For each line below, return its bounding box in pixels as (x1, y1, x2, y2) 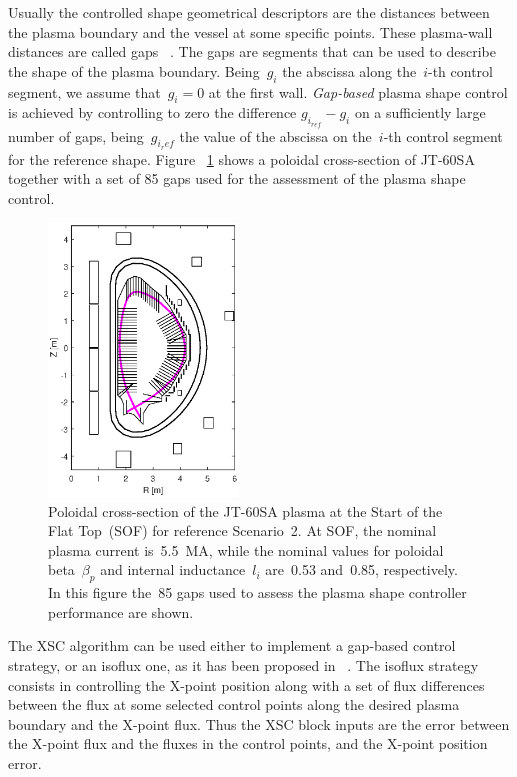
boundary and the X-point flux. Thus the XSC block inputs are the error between (8, 713, 510, 734)
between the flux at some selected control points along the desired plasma (8, 694, 460, 715)
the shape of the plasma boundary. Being (8, 60, 260, 81)
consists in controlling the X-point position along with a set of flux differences (8, 674, 485, 695)
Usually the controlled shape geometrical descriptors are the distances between (8, 2, 490, 22)
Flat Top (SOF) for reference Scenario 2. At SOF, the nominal (48, 520, 437, 541)
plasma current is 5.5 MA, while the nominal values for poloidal (48, 539, 444, 560)
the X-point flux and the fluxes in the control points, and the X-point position (8, 733, 488, 754)
